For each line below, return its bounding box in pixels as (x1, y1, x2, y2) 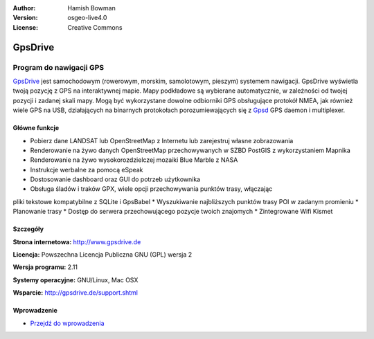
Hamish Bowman (67, 4, 116, 12)
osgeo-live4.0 (67, 14, 107, 22)
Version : (12, 14, 38, 22)
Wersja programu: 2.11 (12, 263, 78, 271)
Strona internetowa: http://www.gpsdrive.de (12, 237, 141, 246)
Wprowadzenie (12, 306, 58, 315)
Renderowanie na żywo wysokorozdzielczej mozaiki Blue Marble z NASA (30, 156, 238, 164)
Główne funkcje (12, 124, 60, 132)
